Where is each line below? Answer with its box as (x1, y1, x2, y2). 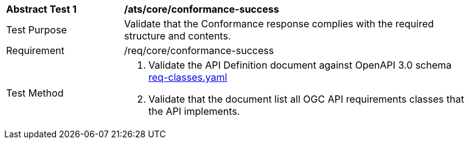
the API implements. (148, 105, 240, 117)
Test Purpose (6, 24, 67, 36)
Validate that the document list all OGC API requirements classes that (148, 93, 464, 105)
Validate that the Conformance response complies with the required (124, 18, 434, 30)
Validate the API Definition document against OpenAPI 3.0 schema (148, 59, 452, 71)
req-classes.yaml (148, 71, 228, 83)
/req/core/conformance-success (124, 44, 274, 57)
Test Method (6, 87, 64, 99)
